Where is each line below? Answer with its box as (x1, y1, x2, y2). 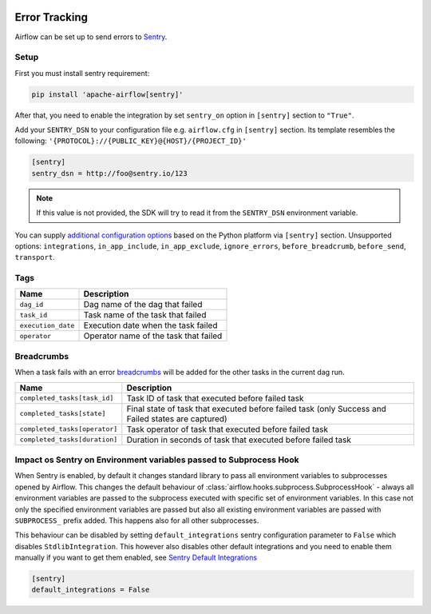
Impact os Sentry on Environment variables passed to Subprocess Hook (14, 454, 299, 465)
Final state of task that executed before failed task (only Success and (126, 403, 387, 414)
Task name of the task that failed (83, 309, 207, 321)
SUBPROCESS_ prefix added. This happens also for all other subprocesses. (14, 516, 259, 525)
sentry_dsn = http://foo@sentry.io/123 (31, 169, 188, 177)
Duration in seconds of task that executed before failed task (126, 434, 351, 445)
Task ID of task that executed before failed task (126, 393, 304, 404)
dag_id (19, 300, 44, 309)
